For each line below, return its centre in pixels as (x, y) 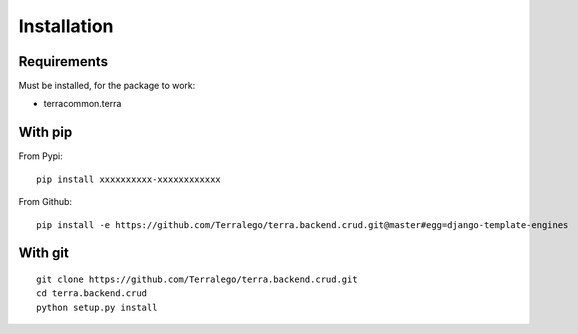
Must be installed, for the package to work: (107, 86)
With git (43, 253)
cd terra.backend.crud (92, 293)
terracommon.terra (82, 104)
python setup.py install (97, 307)
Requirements (63, 61)
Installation (66, 26)
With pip (45, 132)
